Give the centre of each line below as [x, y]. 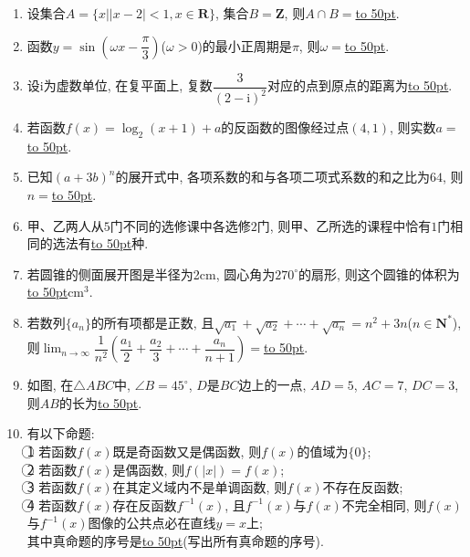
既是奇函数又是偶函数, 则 [187, 451]
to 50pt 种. [120, 243]
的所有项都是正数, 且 [152, 322]
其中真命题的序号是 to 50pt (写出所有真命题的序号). [175, 540]
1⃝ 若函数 [52, 451]
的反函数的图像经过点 [285, 127]
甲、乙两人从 [65, 225]
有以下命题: [61, 433]
